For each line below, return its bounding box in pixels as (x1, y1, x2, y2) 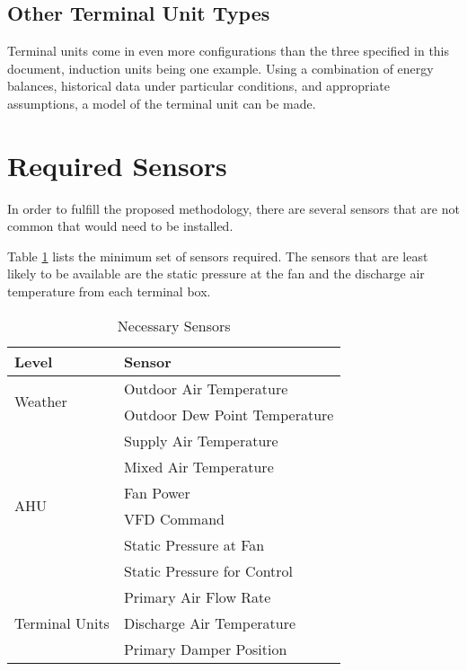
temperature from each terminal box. (7, 282, 211, 301)
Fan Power (123, 481, 190, 503)
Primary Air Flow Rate (123, 586, 271, 607)
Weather (14, 391, 67, 412)
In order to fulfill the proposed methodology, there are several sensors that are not (7, 199, 460, 217)
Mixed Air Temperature (123, 455, 274, 477)
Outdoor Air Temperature (123, 377, 288, 399)
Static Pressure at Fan (123, 534, 265, 555)
